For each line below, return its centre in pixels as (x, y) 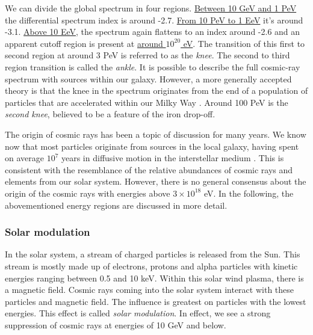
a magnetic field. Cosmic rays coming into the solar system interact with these (150, 290)
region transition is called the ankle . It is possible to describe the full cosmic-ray (153, 66)
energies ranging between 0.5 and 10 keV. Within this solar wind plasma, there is (154, 278)
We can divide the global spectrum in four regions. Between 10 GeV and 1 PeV (151, 8)
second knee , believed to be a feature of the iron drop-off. (110, 114)
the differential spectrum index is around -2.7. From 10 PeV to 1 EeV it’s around (154, 20)
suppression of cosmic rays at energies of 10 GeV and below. (116, 324)
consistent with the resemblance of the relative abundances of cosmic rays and (149, 169)
